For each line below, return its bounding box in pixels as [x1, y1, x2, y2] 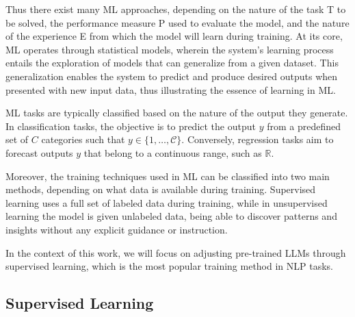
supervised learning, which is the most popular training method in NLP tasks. [5, 259, 333, 273]
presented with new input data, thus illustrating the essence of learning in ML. [5, 82, 336, 97]
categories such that [41, 132, 125, 147]
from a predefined [267, 118, 341, 133]
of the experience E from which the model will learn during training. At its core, [5, 29, 343, 43]
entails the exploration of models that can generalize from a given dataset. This [5, 55, 339, 70]
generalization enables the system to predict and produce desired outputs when [5, 68, 338, 83]
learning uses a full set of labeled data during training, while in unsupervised [5, 195, 328, 210]
